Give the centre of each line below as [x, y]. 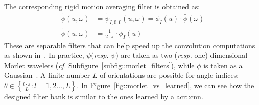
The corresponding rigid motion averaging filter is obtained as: [102, 6]
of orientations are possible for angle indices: [169, 75]
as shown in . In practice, [44, 55]
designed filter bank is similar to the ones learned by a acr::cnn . [104, 97]
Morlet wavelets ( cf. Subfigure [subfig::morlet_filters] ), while [99, 65]
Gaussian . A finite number [47, 75]
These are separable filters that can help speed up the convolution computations [130, 45]
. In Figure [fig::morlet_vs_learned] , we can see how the [166, 85]
